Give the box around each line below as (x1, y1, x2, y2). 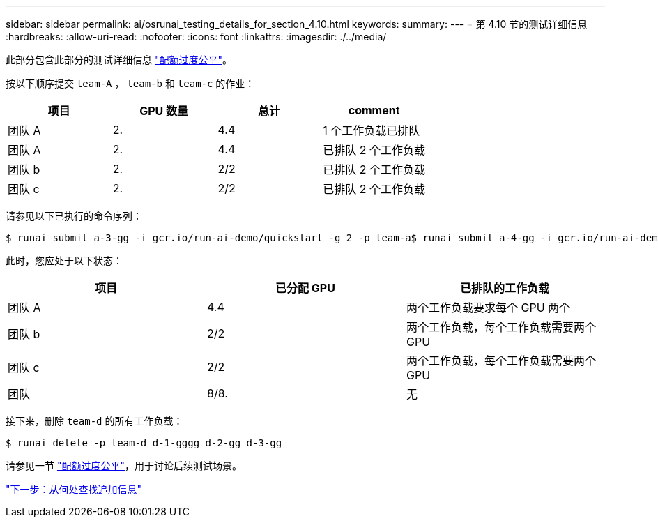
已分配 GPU (275, 281, 335, 295)
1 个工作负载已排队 (323, 123, 420, 137)
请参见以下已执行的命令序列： (6, 210, 142, 222)
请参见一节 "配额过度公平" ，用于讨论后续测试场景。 (6, 460, 242, 471)
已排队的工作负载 (459, 281, 549, 295)
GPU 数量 (139, 104, 189, 118)
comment (348, 103, 400, 117)
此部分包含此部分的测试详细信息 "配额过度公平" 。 (6, 54, 232, 66)
